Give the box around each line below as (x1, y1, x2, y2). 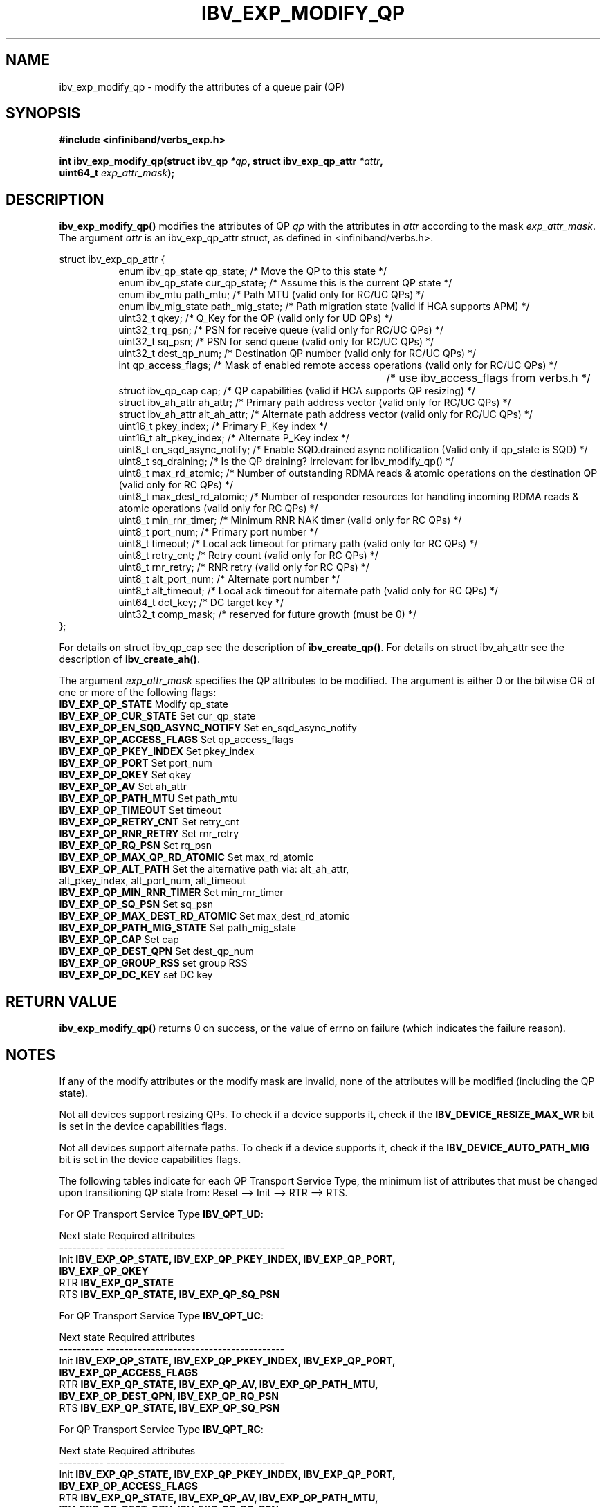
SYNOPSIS (6, 104, 81, 122)
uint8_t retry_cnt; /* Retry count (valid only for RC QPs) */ (118, 549, 378, 562)
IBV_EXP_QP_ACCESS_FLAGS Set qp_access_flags (59, 733, 294, 746)
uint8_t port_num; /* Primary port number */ (118, 526, 318, 538)
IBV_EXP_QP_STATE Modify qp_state (59, 698, 228, 711)
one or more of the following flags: (59, 686, 217, 699)
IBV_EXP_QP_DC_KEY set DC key (59, 969, 213, 981)
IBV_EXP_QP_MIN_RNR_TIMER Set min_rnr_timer (59, 886, 284, 899)
